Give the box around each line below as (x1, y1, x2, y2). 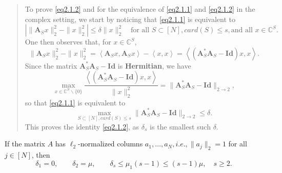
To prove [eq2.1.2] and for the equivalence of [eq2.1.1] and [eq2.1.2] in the (25, 4, 255, 14)
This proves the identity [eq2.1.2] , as (25, 121, 139, 132)
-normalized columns (78, 138, 143, 149)
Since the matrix (25, 60, 77, 71)
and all (231, 27, 253, 34)
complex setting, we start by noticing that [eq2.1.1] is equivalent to (25, 13, 235, 24)
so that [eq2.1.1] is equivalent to (25, 97, 126, 107)
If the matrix (5, 138, 45, 149)
